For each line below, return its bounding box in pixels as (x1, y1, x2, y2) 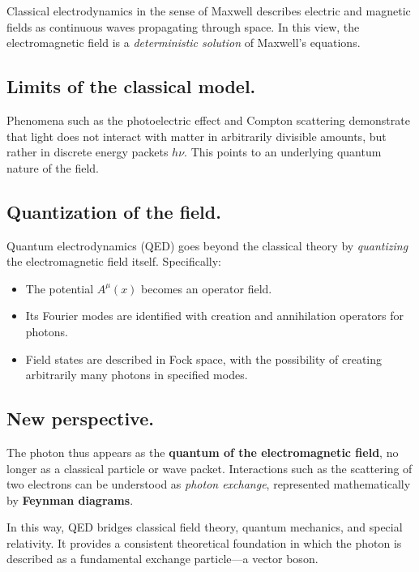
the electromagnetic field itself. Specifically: (6, 253, 221, 270)
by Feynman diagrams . (6, 491, 134, 508)
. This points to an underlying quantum (184, 143, 382, 160)
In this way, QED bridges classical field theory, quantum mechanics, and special (6, 519, 403, 536)
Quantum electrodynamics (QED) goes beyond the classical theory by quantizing (6, 237, 408, 254)
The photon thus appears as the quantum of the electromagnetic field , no (6, 443, 399, 460)
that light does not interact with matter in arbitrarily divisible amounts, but (6, 127, 387, 144)
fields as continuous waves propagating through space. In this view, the (6, 18, 360, 35)
